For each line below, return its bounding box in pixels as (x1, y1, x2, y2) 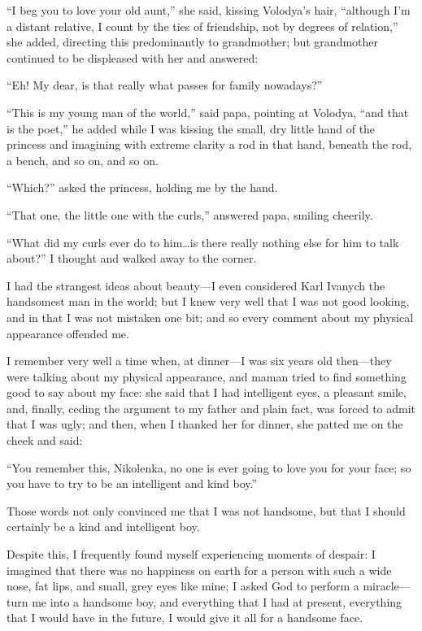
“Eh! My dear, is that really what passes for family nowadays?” (7, 76, 323, 94)
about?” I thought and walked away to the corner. (7, 250, 257, 267)
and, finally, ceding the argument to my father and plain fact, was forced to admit (7, 399, 416, 416)
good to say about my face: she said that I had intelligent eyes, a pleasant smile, (7, 384, 407, 401)
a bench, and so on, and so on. (7, 151, 159, 168)
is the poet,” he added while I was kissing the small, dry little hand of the (7, 120, 376, 137)
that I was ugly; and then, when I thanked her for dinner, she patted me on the (7, 416, 403, 433)
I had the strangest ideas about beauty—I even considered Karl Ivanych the (7, 276, 385, 294)
